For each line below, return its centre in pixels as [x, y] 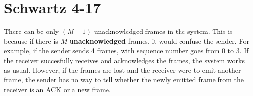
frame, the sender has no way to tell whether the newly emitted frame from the [124, 80]
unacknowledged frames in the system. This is [163, 31]
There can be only [32, 31]
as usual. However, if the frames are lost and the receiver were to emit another [123, 70]
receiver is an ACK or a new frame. [57, 89]
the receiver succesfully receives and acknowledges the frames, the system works [124, 60]
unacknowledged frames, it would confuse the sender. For [159, 41]
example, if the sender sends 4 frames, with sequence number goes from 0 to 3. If [126, 50]
